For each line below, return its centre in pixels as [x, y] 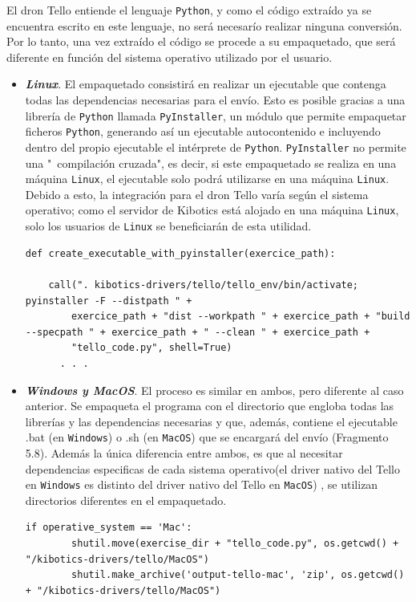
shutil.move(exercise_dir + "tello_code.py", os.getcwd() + [235, 543]
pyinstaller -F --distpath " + [109, 301]
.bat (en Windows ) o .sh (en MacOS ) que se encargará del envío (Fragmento [207, 437]
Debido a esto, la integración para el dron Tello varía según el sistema [197, 194]
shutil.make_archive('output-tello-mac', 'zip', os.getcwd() [238, 575]
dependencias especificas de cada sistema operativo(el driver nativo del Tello [212, 468]
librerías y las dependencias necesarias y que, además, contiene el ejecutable [211, 421]
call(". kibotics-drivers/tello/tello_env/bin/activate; [204, 285]
